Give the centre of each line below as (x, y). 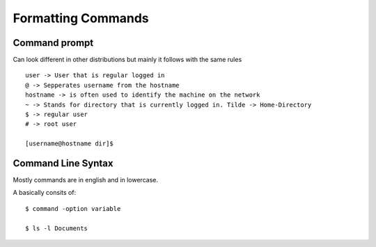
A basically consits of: (45, 193)
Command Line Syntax (63, 163)
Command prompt (53, 43)
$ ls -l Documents (57, 228)
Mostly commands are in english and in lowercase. (85, 180)
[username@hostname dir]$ (70, 144)
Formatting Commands (81, 18)
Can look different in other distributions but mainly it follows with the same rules (127, 60)
